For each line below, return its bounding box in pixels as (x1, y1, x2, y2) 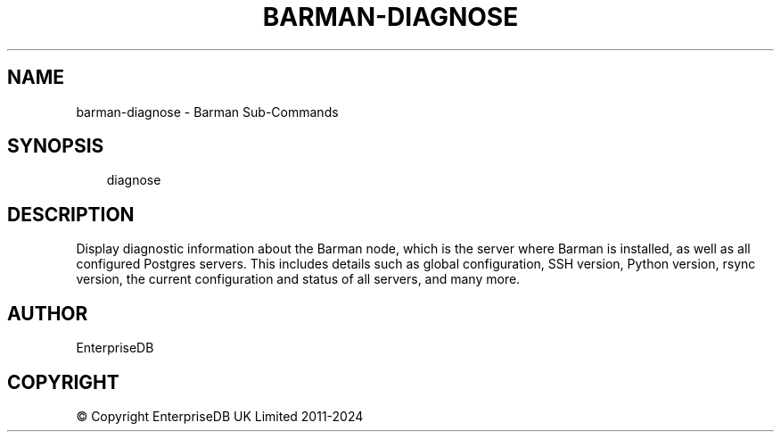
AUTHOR (7, 302, 88, 325)
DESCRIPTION (7, 203, 135, 226)
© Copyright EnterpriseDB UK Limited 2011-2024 (76, 408, 364, 424)
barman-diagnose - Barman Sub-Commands (76, 104, 339, 120)
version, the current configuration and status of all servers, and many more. (76, 271, 521, 287)
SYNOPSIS (7, 135, 104, 158)
